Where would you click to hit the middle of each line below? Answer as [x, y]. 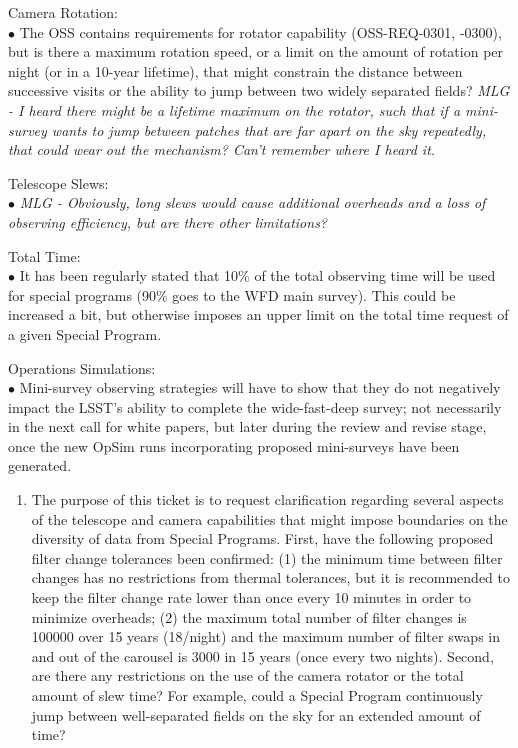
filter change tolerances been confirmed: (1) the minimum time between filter [267, 557]
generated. [40, 465]
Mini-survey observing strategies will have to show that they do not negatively [260, 387]
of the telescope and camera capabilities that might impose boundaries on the [269, 518]
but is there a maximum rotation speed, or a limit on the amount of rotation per [256, 51]
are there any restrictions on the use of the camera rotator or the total [247, 675]
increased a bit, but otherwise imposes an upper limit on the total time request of [258, 314]
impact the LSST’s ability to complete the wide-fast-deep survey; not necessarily [255, 406]
